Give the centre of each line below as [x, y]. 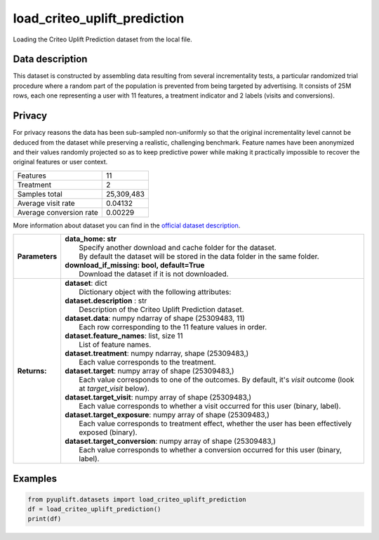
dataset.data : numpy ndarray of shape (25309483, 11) [155, 318]
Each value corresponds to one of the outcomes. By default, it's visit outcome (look [217, 380]
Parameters [37, 256]
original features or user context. [60, 162]
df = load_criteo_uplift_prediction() [94, 509]
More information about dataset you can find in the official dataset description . [127, 225]
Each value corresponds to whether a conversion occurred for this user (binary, [210, 450]
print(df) [45, 519]
